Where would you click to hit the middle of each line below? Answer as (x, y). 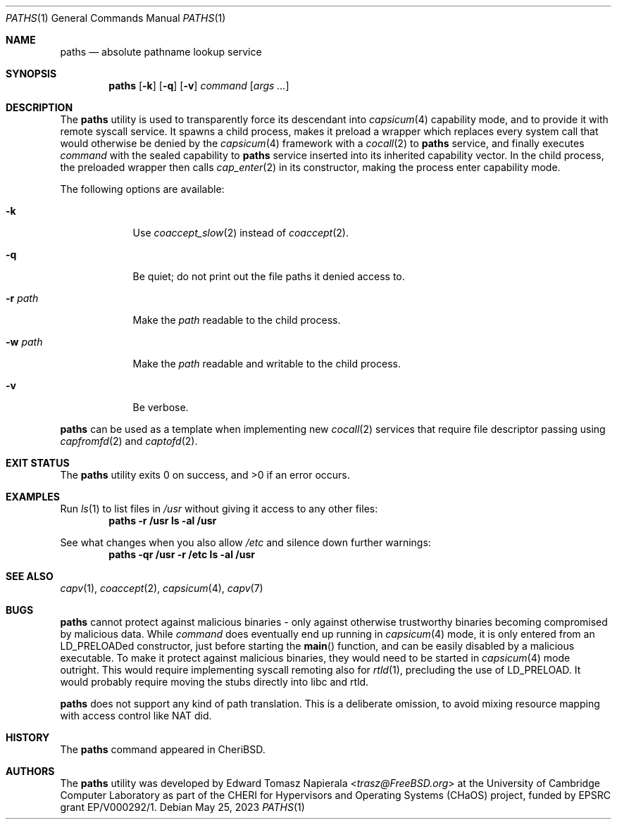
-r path (22, 298)
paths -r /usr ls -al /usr (163, 521)
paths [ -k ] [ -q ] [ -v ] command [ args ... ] (199, 86)
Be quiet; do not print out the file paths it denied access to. (269, 276)
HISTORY (28, 737)
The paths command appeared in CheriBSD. (163, 749)
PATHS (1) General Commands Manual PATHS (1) (116, 18)
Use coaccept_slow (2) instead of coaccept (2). (241, 233)
